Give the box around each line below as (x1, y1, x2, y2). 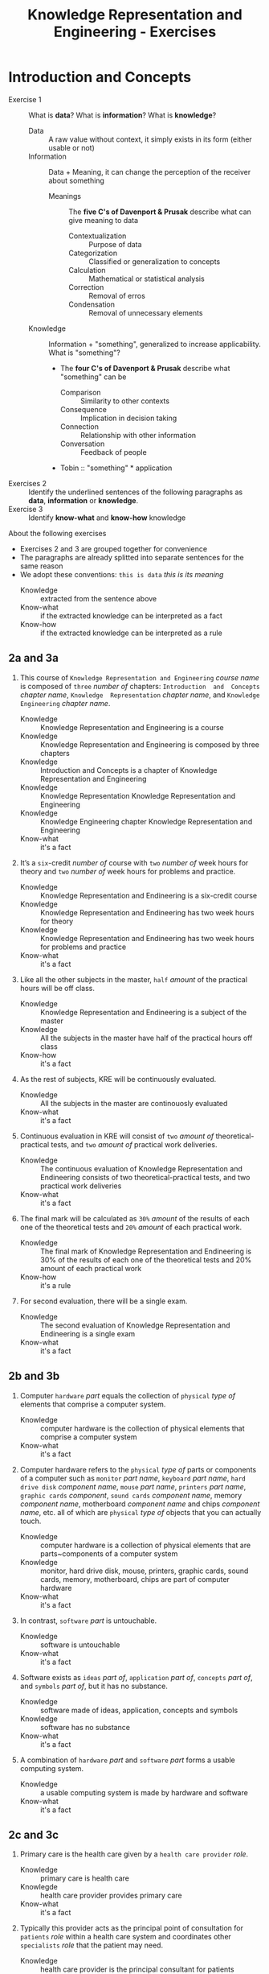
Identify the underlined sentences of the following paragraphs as (28, 487, 243, 497)
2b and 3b (8, 1369, 60, 1383)
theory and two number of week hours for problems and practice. (19, 866, 236, 876)
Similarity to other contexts (79, 396, 170, 406)
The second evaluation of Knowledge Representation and (39, 1320, 230, 1330)
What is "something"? (48, 348, 120, 357)
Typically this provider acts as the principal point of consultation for (19, 1923, 243, 1933)
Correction (68, 282, 104, 291)
